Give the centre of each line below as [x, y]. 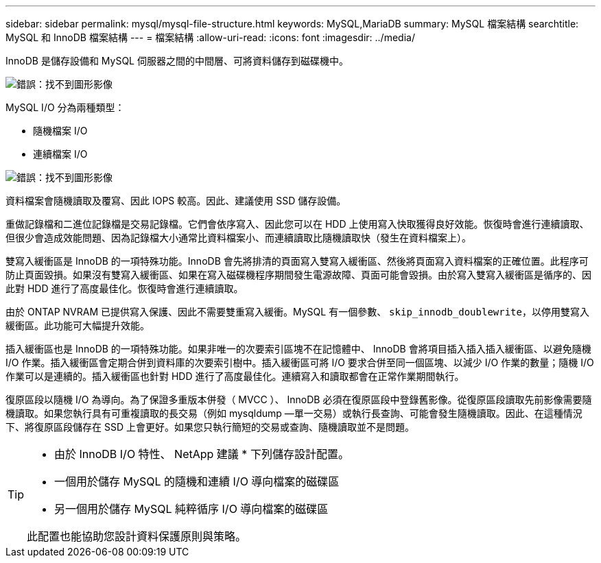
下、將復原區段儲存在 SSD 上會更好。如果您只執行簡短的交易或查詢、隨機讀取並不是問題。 [210, 427]
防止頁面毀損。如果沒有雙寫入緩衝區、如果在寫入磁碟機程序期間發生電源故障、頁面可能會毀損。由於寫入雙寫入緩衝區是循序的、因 [298, 275]
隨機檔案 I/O [60, 131]
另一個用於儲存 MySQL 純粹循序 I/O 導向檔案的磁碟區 [191, 509]
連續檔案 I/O [60, 154]
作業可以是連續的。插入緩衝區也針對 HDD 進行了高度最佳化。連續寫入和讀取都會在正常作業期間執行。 [235, 376]
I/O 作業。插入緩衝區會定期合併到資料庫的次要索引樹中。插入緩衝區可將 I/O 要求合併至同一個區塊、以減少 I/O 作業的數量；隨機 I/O [300, 362]
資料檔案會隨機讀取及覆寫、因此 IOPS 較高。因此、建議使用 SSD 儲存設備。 [176, 201]
